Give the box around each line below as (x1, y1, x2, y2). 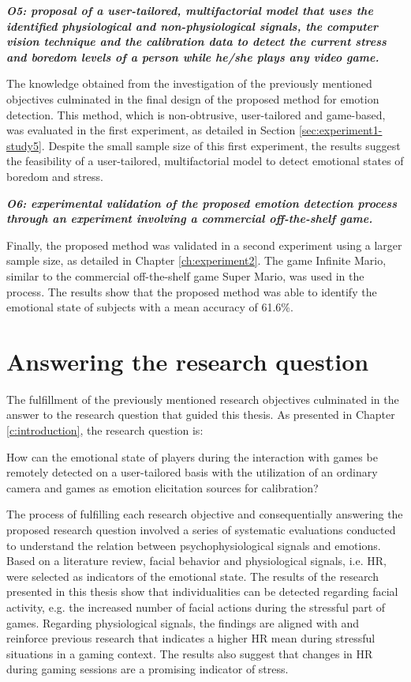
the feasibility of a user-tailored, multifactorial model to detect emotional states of (6, 153, 404, 169)
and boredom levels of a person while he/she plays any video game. (6, 48, 379, 65)
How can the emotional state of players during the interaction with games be (6, 448, 378, 465)
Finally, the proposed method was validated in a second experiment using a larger (6, 236, 402, 253)
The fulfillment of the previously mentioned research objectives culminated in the (6, 390, 399, 407)
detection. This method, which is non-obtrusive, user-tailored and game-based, (6, 106, 386, 122)
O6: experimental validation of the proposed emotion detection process (6, 194, 397, 211)
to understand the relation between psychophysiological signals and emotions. (6, 537, 381, 553)
